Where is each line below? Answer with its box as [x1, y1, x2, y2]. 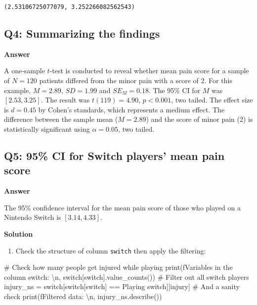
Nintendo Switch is [4, 212, 61, 222]
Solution [4, 228, 33, 239]
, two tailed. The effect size [171, 95, 253, 105]
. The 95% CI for [148, 85, 201, 95]
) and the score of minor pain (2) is [146, 114, 253, 124]
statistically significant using [4, 123, 90, 134]
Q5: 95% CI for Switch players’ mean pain [4, 148, 225, 163]
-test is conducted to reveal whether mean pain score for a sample [49, 65, 249, 76]
